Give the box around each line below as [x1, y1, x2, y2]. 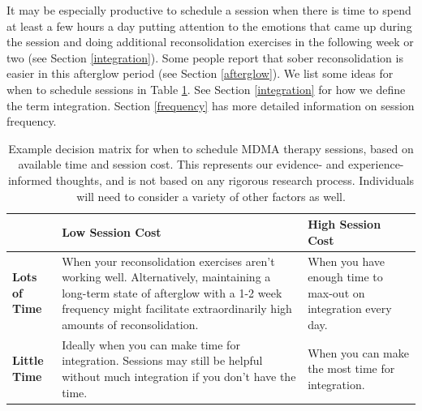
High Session [308, 216, 381, 233]
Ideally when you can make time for [62, 336, 240, 353]
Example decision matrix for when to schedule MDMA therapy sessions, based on [8, 139, 414, 156]
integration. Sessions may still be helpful [62, 352, 263, 369]
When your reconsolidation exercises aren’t [62, 252, 275, 269]
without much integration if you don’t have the [62, 367, 296, 384]
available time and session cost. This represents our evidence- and [18, 156, 345, 173]
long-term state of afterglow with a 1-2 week [62, 284, 282, 301]
